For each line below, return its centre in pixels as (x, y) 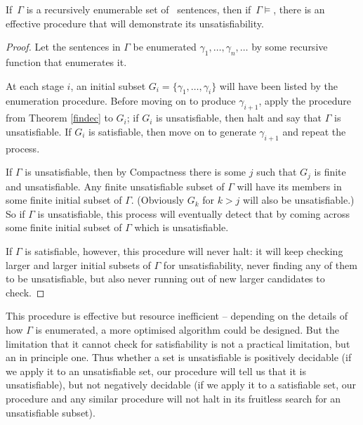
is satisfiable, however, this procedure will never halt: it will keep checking (184, 250)
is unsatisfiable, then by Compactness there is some (136, 172)
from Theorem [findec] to (59, 118)
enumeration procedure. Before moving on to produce (121, 101)
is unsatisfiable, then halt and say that (239, 118)
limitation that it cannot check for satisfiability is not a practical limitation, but (178, 343)
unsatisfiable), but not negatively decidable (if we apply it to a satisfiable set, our (181, 385)
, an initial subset (108, 85)
